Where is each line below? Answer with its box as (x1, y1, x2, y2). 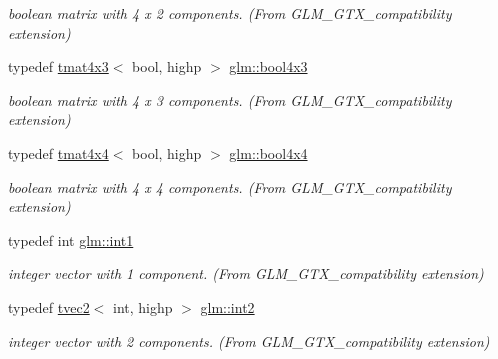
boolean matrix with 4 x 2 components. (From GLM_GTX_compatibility (8, 3, 452, 23)
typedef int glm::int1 (8, 229, 134, 250)
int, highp (113, 296, 173, 317)
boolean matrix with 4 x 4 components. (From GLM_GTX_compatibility (8, 176, 452, 197)
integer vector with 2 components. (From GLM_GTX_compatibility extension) (8, 330, 490, 351)
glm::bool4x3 (229, 56, 308, 77)
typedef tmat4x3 (8, 56, 109, 77)
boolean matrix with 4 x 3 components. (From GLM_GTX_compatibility (8, 89, 452, 110)
